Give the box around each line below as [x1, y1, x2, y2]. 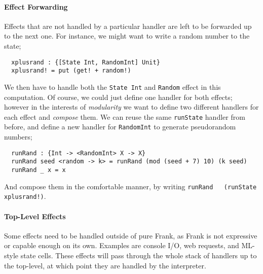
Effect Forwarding [4, 1, 68, 12]
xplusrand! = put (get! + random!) [11, 67, 131, 75]
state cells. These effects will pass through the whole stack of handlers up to [20, 250, 257, 260]
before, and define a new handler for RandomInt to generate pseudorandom [4, 121, 236, 132]
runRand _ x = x [11, 166, 66, 174]
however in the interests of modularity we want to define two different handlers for [4, 101, 259, 112]
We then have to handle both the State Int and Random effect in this [4, 81, 221, 92]
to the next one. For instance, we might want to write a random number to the [4, 30, 250, 41]
